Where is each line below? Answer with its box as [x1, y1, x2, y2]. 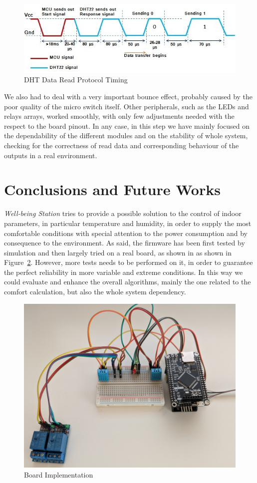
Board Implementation [24, 469, 93, 480]
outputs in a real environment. [4, 150, 97, 160]
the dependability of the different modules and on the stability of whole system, [4, 130, 248, 141]
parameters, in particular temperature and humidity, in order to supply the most [4, 218, 252, 228]
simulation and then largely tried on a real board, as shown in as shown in [4, 247, 232, 257]
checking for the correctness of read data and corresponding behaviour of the [4, 140, 239, 150]
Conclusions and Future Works [4, 179, 221, 200]
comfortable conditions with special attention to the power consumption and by [4, 228, 248, 238]
